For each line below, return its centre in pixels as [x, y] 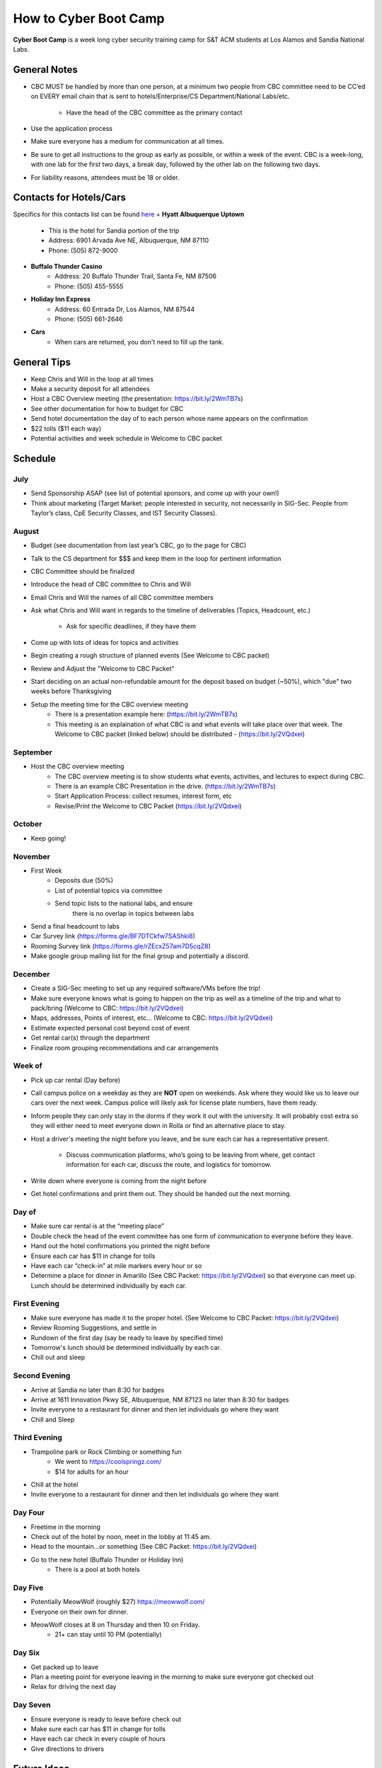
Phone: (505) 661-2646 [89, 319]
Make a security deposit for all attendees [90, 389]
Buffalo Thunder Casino [66, 267]
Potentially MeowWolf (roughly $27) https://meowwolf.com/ [118, 1602]
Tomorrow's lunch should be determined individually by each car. [126, 1348]
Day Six [27, 1653]
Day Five [28, 1588]
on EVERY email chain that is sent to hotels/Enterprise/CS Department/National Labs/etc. [160, 96]
